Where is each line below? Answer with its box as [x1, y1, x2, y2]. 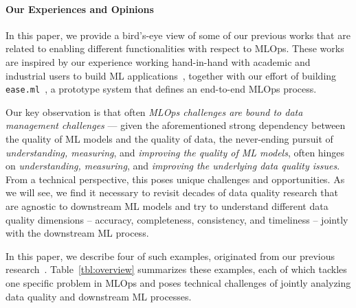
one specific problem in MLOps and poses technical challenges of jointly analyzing [5, 275, 351, 289]
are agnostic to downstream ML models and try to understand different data [5, 198, 329, 213]
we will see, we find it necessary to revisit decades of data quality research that [5, 185, 338, 200]
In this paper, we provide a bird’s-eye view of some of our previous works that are [5, 27, 351, 42]
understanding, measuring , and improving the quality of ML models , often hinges [5, 145, 345, 159]
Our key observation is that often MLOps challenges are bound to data [5, 104, 303, 119]
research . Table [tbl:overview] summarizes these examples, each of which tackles [5, 262, 347, 276]
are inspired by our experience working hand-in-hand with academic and [5, 54, 311, 69]
